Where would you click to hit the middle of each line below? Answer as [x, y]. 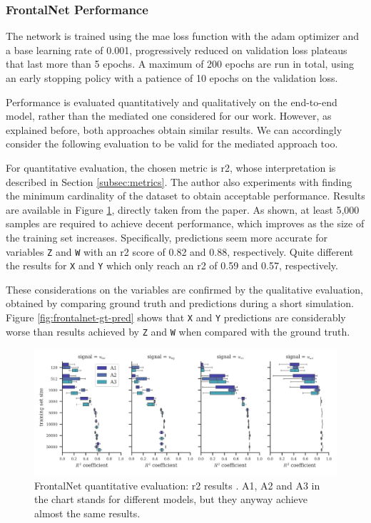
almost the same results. [87, 513]
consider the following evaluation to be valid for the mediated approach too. [172, 144]
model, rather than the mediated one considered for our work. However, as [169, 116]
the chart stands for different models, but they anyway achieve [171, 499]
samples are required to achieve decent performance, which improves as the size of [185, 223]
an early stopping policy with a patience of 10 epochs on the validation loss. [172, 78]
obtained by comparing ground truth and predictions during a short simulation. [180, 303]
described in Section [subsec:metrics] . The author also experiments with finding [179, 181]
